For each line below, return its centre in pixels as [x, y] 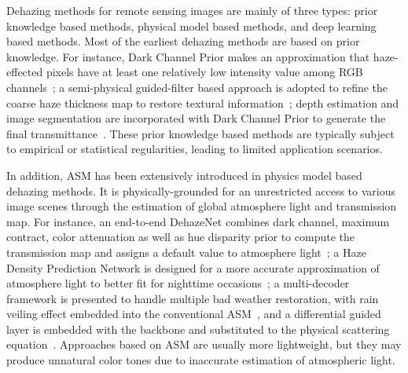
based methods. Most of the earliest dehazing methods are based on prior [183, 41]
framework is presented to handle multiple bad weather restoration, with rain [193, 298]
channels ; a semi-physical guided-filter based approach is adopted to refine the [197, 87]
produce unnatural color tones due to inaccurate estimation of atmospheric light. [201, 360]
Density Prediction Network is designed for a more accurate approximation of [193, 267]
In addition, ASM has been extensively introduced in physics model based [184, 175]
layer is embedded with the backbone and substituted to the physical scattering [198, 329]
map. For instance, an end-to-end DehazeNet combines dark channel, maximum [198, 221]
